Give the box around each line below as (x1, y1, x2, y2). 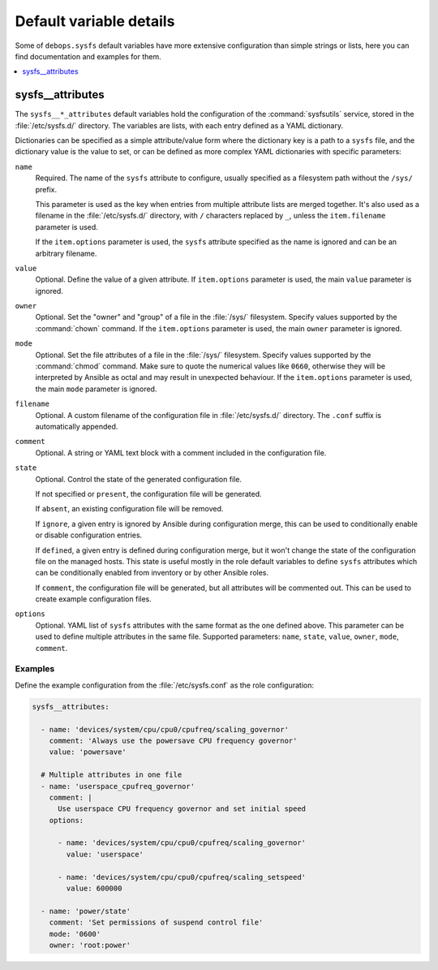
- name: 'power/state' (41, 906, 131, 916)
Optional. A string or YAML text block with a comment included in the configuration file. (35, 447, 327, 458)
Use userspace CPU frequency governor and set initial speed (58, 804, 307, 813)
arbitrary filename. (35, 248, 97, 258)
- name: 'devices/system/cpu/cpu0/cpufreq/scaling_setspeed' (58, 873, 307, 882)
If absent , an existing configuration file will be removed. (35, 504, 224, 514)
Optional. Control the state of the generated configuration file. (35, 474, 243, 484)
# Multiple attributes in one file (41, 770, 182, 779)
